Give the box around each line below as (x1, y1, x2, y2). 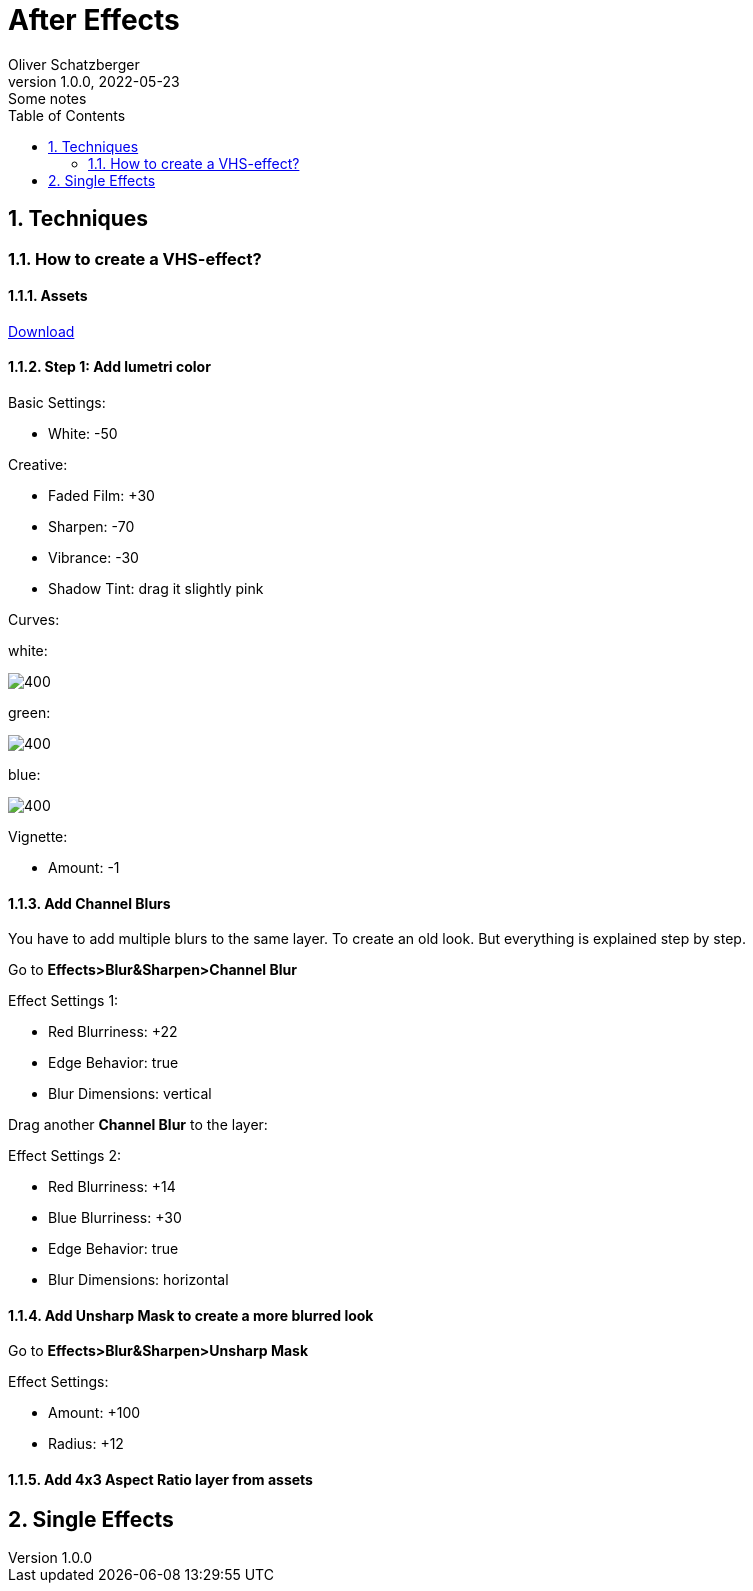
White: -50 (48, 425, 118, 443)
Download (8, 322, 75, 340)
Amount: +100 (48, 1404, 141, 1422)
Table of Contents (8, 106, 126, 124)
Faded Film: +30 (48, 487, 155, 505)
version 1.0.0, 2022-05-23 (8, 72, 180, 90)
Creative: (8, 456, 68, 474)
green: (8, 704, 51, 722)
